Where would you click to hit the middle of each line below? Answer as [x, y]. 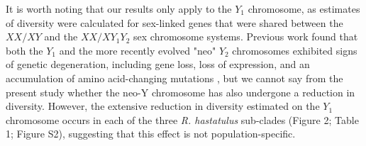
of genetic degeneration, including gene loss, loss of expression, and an [158, 64]
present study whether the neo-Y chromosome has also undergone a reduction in [181, 92]
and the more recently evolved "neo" [138, 50]
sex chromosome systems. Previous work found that [246, 36]
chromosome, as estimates [304, 9]
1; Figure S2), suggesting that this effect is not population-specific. [151, 134]
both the [24, 50]
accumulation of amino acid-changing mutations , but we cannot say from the [174, 78]
